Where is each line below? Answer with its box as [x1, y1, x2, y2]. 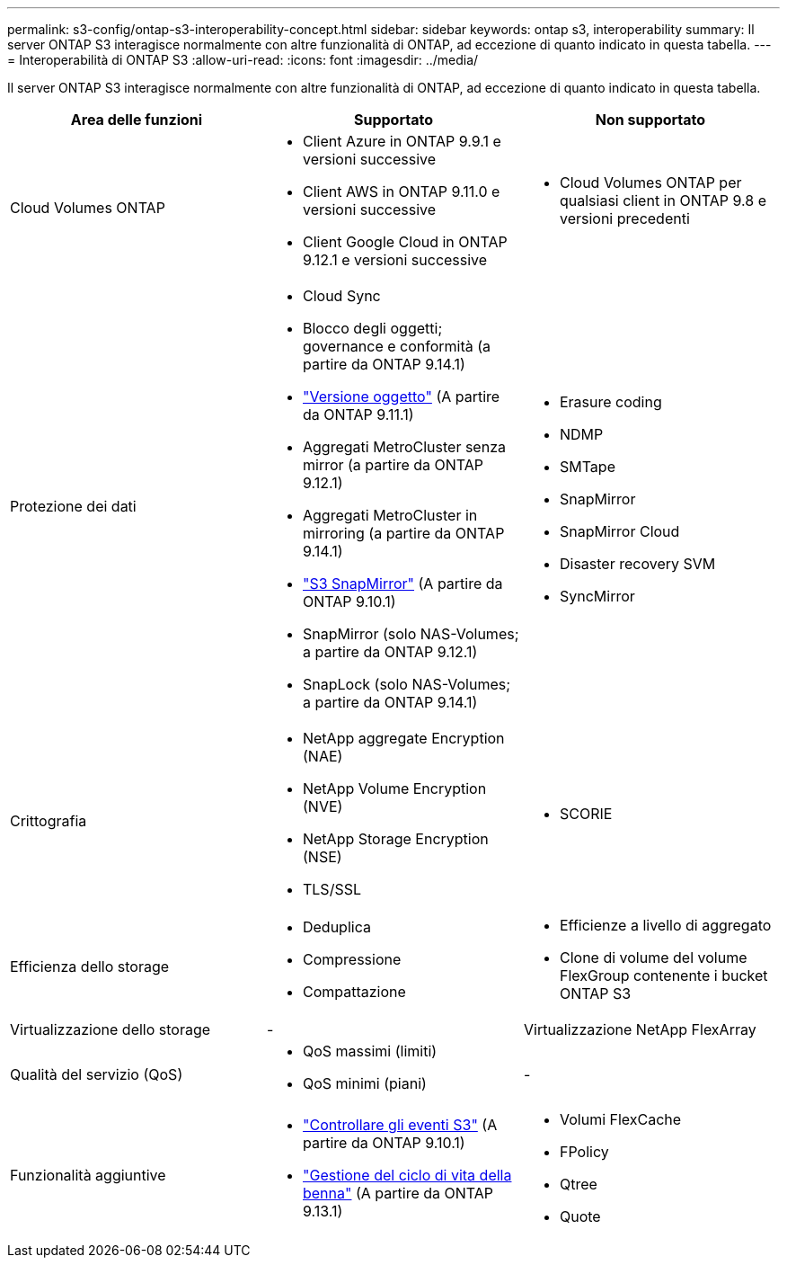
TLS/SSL [302, 880, 361, 898]
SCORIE [559, 805, 613, 823]
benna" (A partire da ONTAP [302, 1184, 494, 1202]
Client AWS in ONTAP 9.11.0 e [302, 183, 500, 200]
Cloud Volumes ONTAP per [559, 174, 742, 192]
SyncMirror [559, 587, 635, 605]
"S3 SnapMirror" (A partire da [302, 575, 503, 592]
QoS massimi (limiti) [302, 1042, 438, 1060]
